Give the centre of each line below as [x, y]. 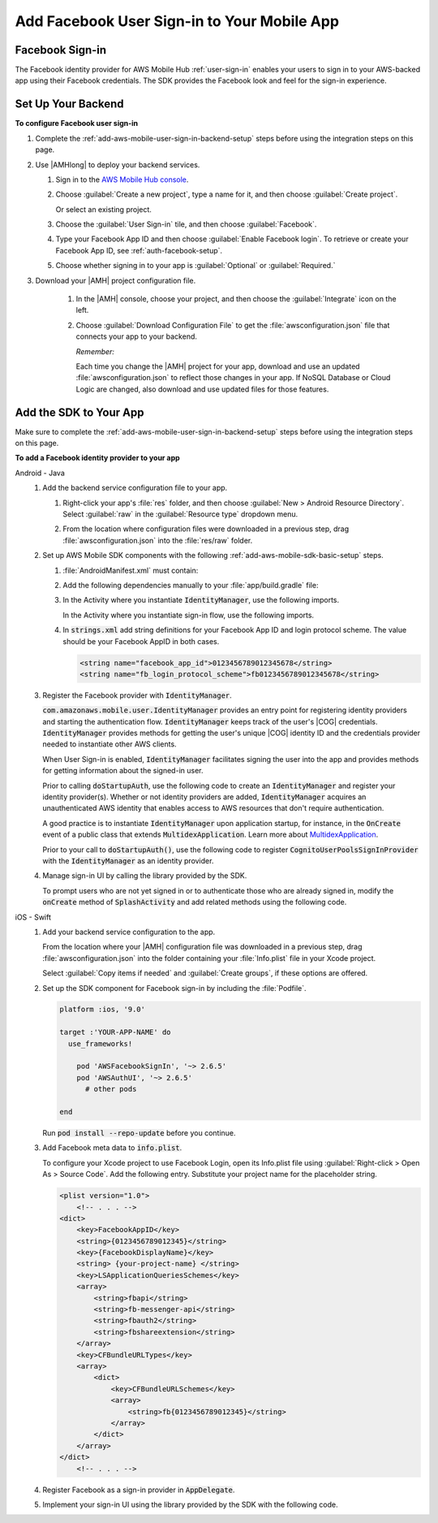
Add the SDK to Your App [79, 412]
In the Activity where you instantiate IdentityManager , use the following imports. [201, 600]
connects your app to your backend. [137, 336]
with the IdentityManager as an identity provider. [128, 860]
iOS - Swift [33, 917]
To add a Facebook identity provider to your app [97, 458]
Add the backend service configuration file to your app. [135, 488]
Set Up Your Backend [70, 104]
